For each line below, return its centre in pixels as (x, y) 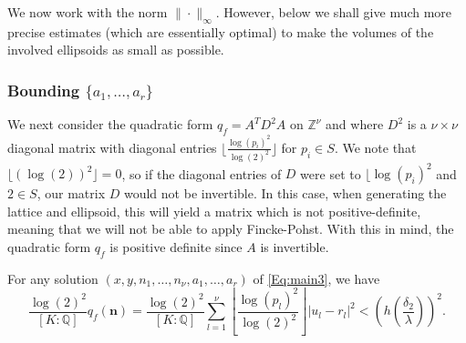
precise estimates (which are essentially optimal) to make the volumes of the (221, 31)
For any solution (53, 278)
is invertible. (295, 247)
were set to (331, 173)
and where (355, 124)
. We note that (375, 147)
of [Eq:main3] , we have (316, 278)
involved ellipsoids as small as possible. (116, 50)
